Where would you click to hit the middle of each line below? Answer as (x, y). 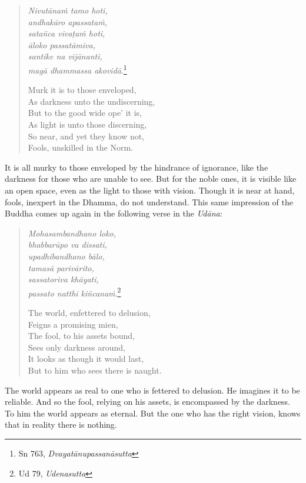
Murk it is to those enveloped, (82, 90)
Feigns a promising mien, (73, 324)
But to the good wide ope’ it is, (85, 113)
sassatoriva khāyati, (63, 279)
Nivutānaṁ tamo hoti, (68, 10)
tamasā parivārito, (61, 267)
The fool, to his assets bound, (81, 336)
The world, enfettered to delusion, (89, 312)
